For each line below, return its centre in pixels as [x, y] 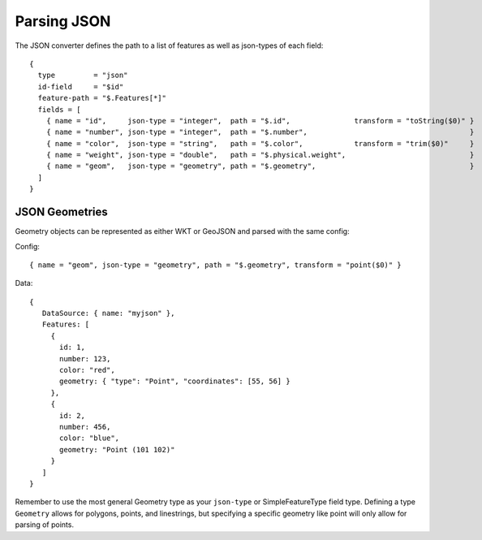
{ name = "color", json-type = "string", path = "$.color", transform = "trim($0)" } [260, 143]
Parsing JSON [63, 21]
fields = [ [59, 109]
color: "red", [87, 370]
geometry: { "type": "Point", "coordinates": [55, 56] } [175, 381]
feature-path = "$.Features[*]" [102, 98]
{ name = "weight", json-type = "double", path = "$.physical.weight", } [260, 155]
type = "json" [83, 76]
